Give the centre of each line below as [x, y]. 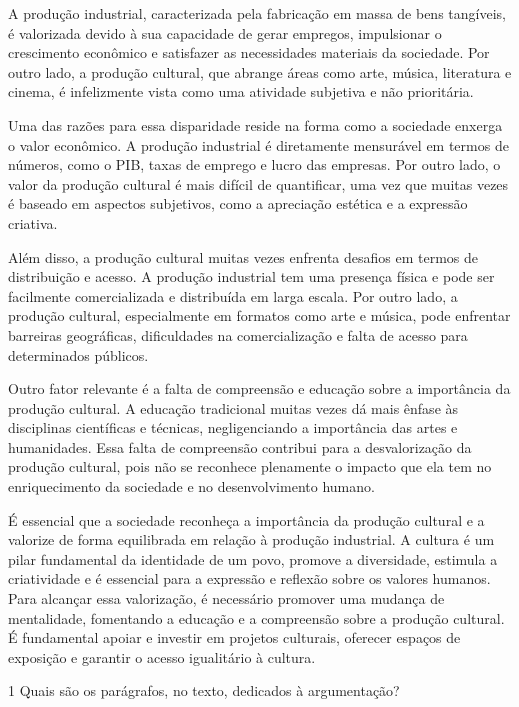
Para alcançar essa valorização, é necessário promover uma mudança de [226, 598]
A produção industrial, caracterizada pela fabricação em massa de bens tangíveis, [257, 13]
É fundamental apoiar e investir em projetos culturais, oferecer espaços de [234, 637]
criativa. [33, 222]
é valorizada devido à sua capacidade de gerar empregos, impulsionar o [225, 32]
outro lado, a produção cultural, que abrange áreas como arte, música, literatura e [260, 71]
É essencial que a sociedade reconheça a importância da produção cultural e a [246, 519]
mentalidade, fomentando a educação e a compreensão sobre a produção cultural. [256, 617]
